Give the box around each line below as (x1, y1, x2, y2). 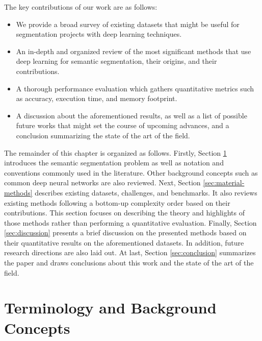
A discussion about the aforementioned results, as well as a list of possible (16, 110, 247, 120)
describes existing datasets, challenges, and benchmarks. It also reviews (35, 187, 257, 198)
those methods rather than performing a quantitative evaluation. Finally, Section (4, 217, 257, 228)
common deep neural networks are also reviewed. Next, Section (4, 177, 201, 188)
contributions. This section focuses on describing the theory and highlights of (4, 207, 245, 218)
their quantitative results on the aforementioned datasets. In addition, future (4, 237, 244, 248)
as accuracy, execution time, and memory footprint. (16, 93, 177, 104)
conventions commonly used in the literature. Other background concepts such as (4, 167, 258, 178)
